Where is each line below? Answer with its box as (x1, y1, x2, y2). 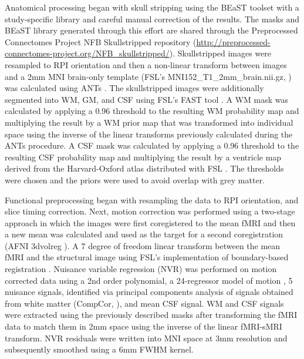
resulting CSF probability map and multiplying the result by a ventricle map (5, 150, 282, 163)
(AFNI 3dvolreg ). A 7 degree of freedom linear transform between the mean (5, 239, 281, 251)
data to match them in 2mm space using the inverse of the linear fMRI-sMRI (5, 320, 282, 333)
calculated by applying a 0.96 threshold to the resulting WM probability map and (5, 105, 299, 117)
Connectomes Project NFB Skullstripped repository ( (5, 35, 197, 48)
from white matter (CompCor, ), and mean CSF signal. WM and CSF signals (5, 297, 284, 309)
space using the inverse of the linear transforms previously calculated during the (5, 128, 293, 140)
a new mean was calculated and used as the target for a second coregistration (5, 228, 283, 240)
